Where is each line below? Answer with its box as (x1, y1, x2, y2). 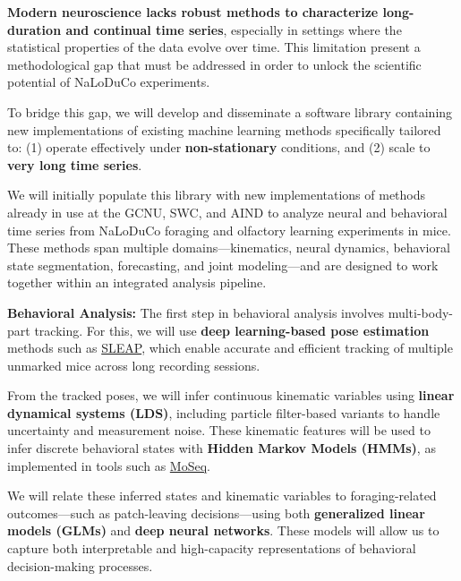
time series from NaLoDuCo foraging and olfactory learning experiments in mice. (7, 220, 451, 239)
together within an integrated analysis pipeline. (7, 273, 267, 292)
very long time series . (7, 155, 142, 174)
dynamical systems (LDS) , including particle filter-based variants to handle (7, 403, 440, 422)
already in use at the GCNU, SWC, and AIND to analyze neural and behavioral (7, 202, 448, 221)
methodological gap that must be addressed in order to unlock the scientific (7, 55, 422, 73)
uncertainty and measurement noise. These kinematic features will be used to (7, 421, 431, 440)
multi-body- (388, 303, 453, 321)
